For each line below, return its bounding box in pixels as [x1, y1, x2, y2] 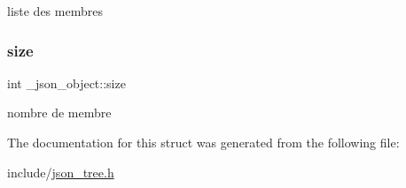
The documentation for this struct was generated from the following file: [7, 133, 400, 151]
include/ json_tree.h [7, 162, 114, 181]
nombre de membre [7, 103, 112, 122]
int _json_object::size [7, 73, 126, 92]
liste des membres [7, 2, 103, 19]
